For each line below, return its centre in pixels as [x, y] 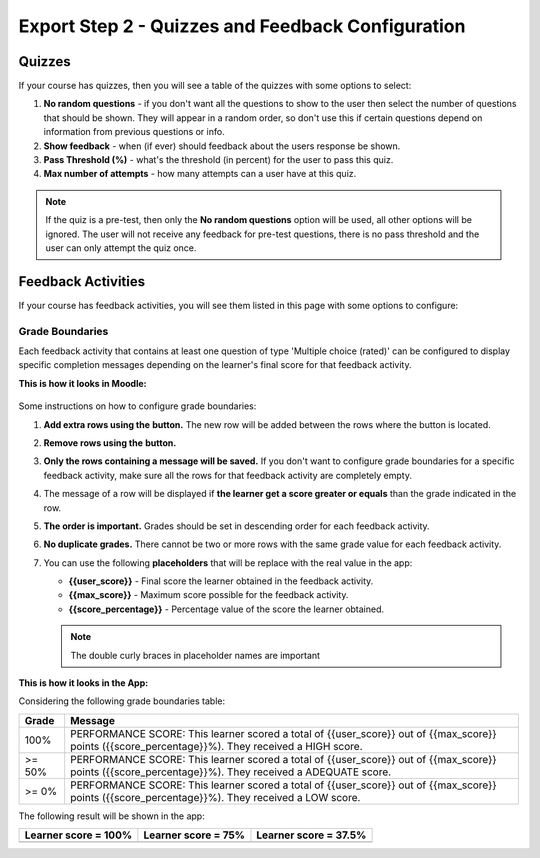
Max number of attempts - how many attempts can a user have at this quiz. [200, 174]
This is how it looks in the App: [83, 683]
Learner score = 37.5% [311, 835]
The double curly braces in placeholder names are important [195, 655]
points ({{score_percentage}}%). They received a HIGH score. [217, 746]
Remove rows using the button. [110, 442]
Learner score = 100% [78, 835]
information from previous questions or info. [134, 132]
